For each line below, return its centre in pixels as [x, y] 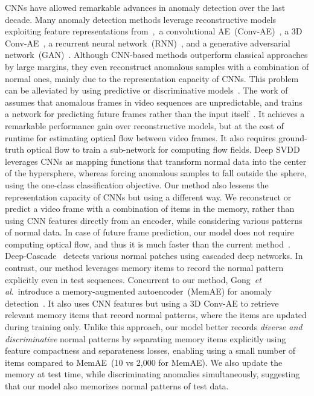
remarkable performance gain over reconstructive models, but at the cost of [144, 125]
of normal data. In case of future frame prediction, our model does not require [149, 232]
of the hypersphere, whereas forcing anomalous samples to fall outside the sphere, [156, 173]
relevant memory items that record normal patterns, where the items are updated [156, 315]
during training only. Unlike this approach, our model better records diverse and [154, 327]
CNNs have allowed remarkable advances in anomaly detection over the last [145, 7]
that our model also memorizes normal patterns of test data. [117, 386]
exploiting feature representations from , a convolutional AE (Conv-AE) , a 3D [154, 31]
